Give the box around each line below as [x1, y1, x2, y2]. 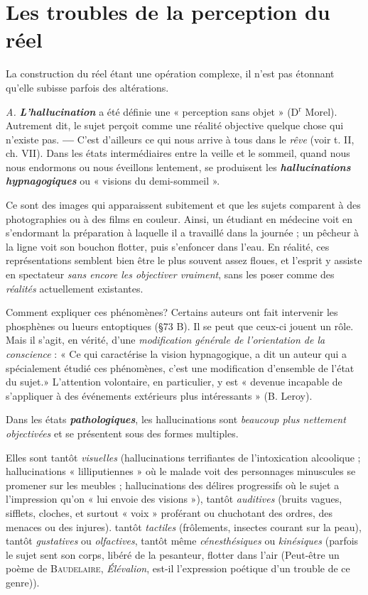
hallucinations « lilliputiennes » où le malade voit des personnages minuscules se [6, 464, 356, 479]
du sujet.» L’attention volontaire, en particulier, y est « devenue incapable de [6, 374, 342, 389]
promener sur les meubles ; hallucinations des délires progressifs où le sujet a [6, 477, 340, 492]
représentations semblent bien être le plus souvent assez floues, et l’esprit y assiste [6, 253, 362, 268]
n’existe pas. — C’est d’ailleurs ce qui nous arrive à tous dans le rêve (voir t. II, [6, 131, 355, 146]
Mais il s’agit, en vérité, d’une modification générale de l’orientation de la [6, 332, 325, 347]
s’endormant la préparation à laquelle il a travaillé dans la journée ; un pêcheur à [6, 225, 359, 240]
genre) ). [6, 574, 40, 589]
